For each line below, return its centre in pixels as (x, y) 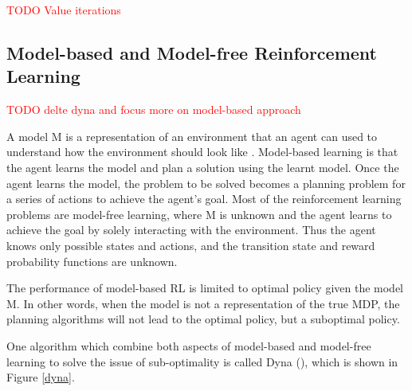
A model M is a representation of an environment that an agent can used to (192, 136)
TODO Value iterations (64, 10)
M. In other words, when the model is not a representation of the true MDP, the (203, 303)
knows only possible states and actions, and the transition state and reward (191, 245)
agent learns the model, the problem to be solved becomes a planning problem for (206, 183)
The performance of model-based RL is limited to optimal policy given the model (205, 288)
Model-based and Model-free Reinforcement (192, 52)
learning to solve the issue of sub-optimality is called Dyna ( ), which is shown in (202, 361)
